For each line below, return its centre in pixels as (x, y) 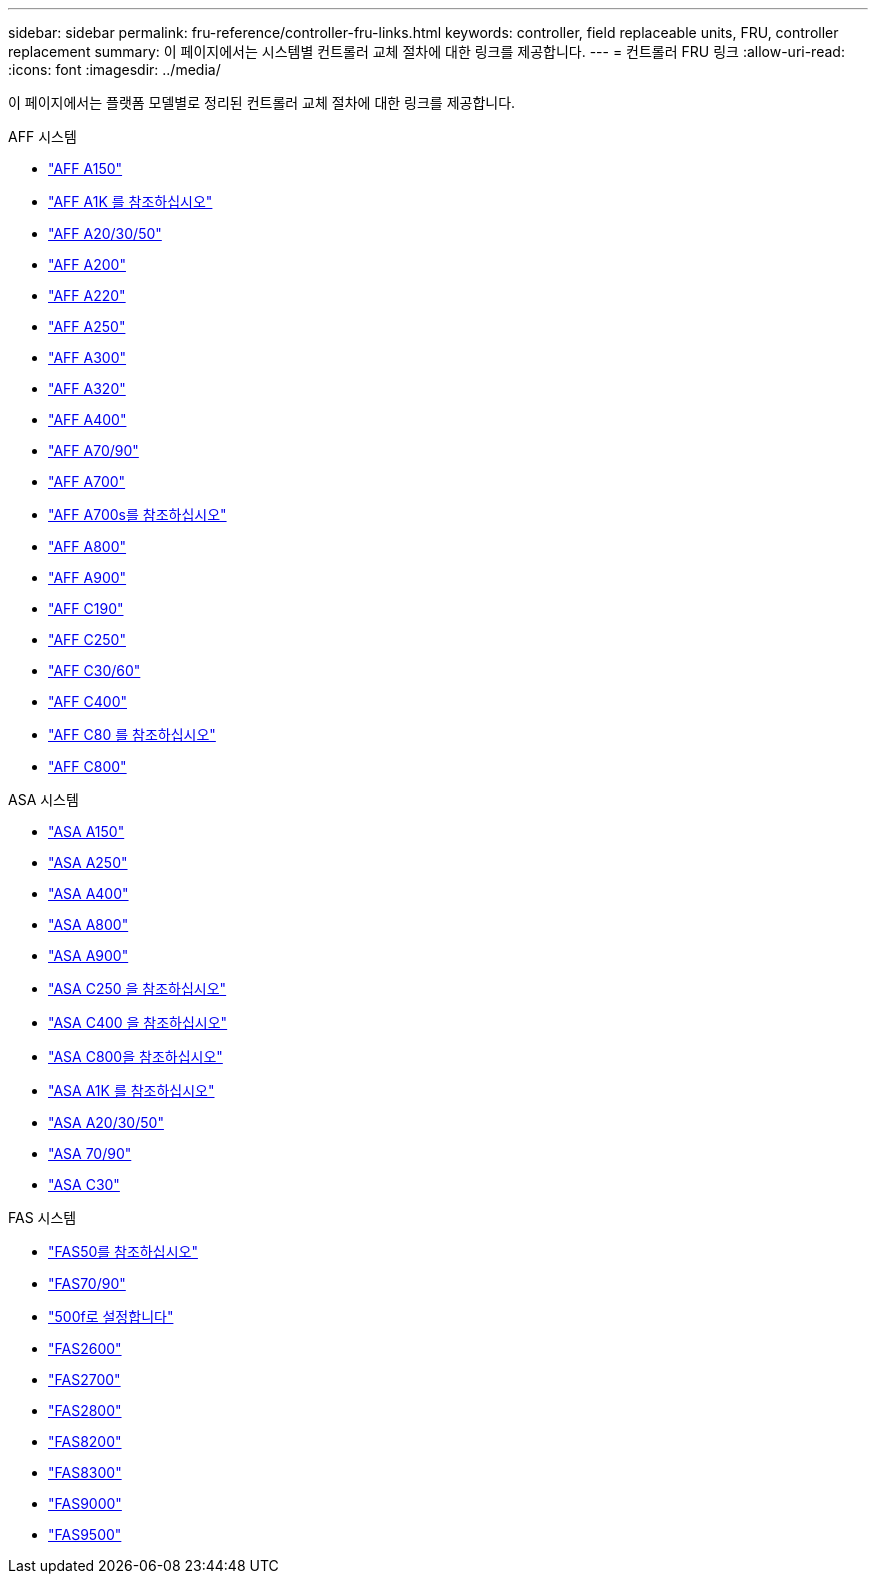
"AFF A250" (87, 326)
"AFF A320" (87, 388)
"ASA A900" (88, 955)
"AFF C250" (87, 639)
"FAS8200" (85, 1441)
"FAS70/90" (87, 1283)
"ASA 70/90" (90, 1153)
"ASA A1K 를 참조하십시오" (131, 1090)
